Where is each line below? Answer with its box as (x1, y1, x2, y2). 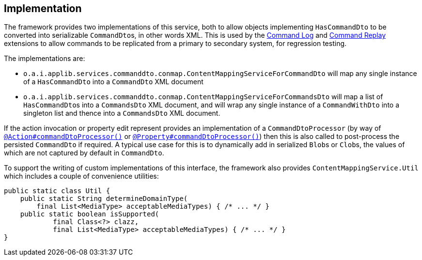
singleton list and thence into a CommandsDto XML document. (23, 109, 220, 118)
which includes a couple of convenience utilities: (4, 172, 159, 181)
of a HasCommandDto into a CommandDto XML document (23, 77, 203, 86)
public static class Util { (4, 187, 110, 195)
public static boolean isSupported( (20, 210, 159, 218)
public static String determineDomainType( (20, 195, 188, 203)
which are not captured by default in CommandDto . (4, 149, 164, 157)
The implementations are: (4, 54, 85, 63)
